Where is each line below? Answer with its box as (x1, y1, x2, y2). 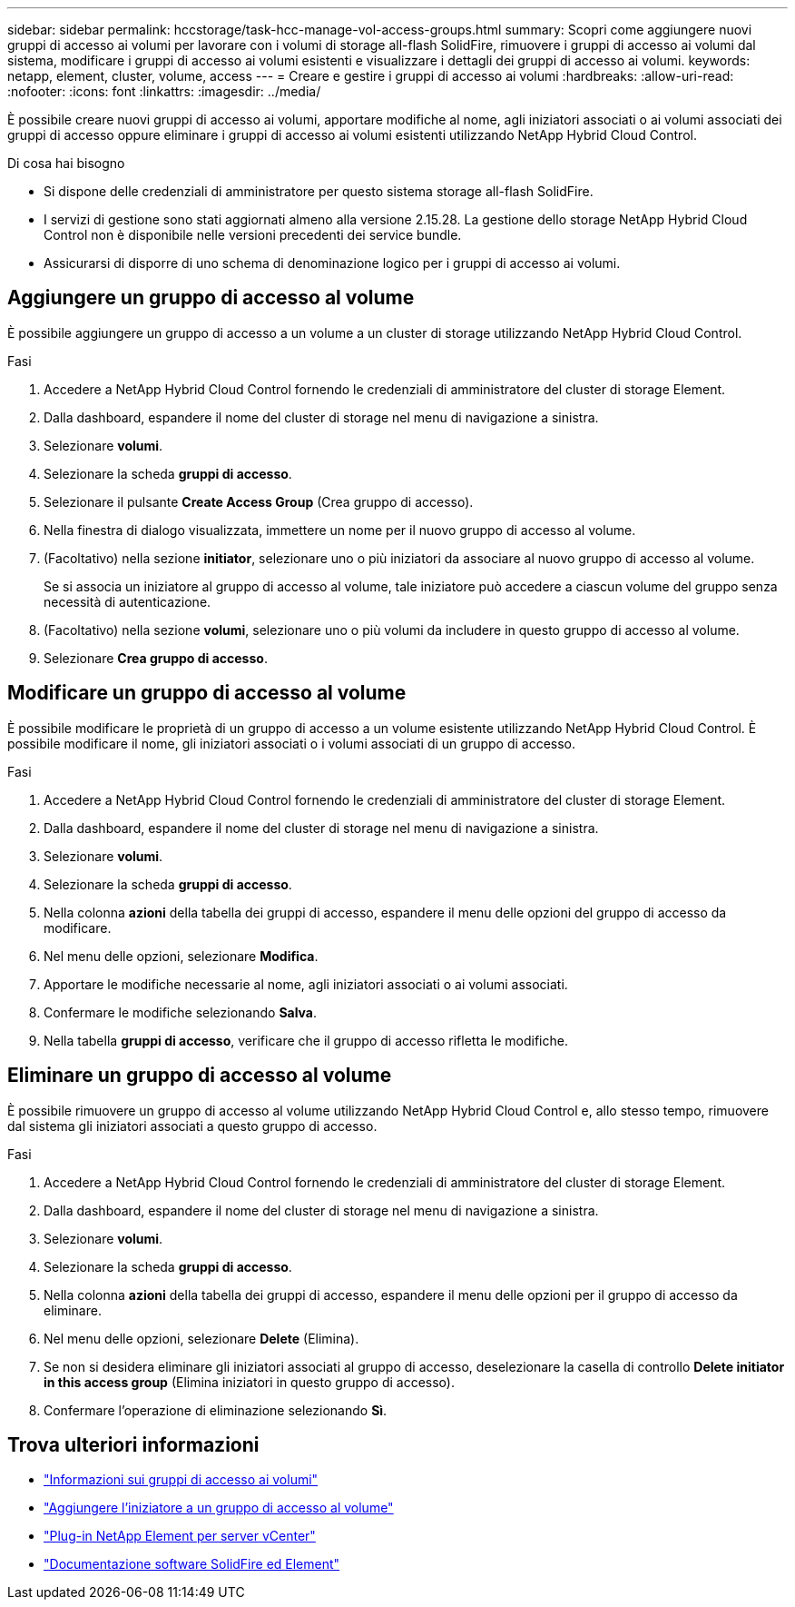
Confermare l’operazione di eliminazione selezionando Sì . (44, 1402, 388, 1418)
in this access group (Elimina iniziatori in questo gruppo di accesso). (44, 1374, 455, 1390)
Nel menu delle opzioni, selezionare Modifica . (44, 947, 319, 964)
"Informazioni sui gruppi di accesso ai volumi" (44, 1472, 319, 1488)
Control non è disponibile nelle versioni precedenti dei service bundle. (44, 227, 462, 243)
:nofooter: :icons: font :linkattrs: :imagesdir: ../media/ (7, 84, 321, 99)
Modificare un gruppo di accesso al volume (7, 681, 407, 705)
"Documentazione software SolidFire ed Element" (44, 1556, 340, 1572)
